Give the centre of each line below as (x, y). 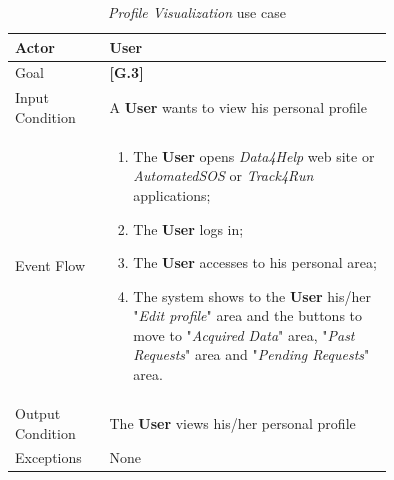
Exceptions (48, 457)
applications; (172, 194)
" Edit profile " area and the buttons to (248, 315)
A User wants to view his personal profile (238, 107)
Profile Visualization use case (197, 12)
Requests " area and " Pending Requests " (251, 354)
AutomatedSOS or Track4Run (223, 175)
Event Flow (50, 264)
